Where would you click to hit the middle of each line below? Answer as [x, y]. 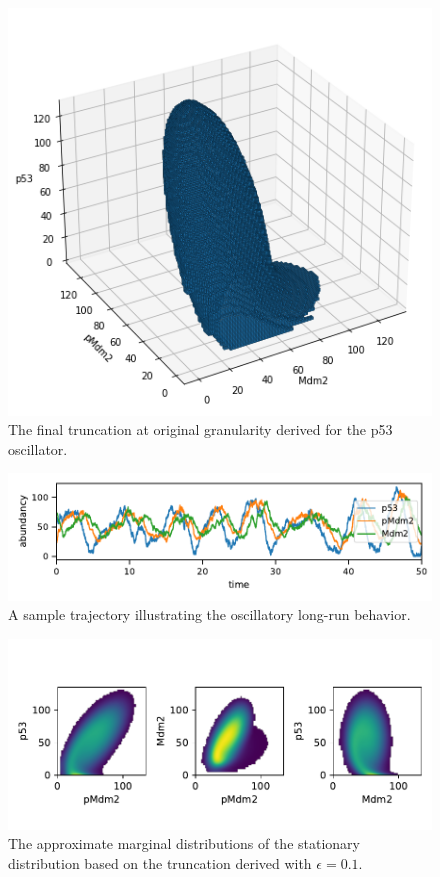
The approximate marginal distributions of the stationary [184, 843]
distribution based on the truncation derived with [160, 862]
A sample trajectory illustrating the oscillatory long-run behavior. [209, 614]
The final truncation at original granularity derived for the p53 [200, 429]
